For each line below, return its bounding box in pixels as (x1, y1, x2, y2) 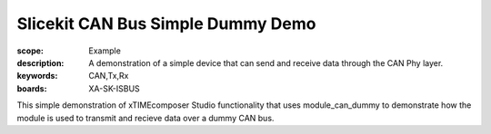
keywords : (16, 71, 58, 81)
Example (88, 45, 122, 56)
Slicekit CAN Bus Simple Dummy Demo (16, 14, 316, 33)
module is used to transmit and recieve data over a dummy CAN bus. (16, 112, 275, 123)
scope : (16, 45, 45, 56)
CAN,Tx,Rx (88, 71, 129, 81)
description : (16, 57, 65, 68)
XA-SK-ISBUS (88, 82, 140, 94)
